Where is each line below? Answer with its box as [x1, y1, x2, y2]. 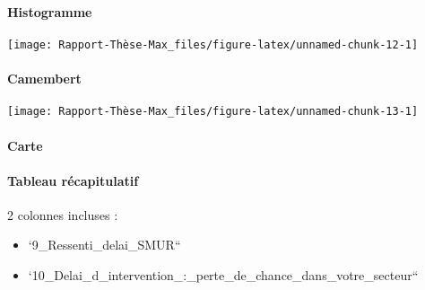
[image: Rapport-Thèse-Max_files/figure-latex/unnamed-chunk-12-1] [7, 38, 419, 51]
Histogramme [7, 2, 92, 21]
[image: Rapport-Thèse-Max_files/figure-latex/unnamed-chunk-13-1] [7, 105, 419, 119]
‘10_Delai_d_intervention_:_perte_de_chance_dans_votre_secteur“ [28, 266, 419, 285]
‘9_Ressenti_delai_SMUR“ [28, 235, 181, 254]
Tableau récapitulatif [7, 171, 139, 189]
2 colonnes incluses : [7, 205, 118, 224]
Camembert [7, 69, 82, 88]
